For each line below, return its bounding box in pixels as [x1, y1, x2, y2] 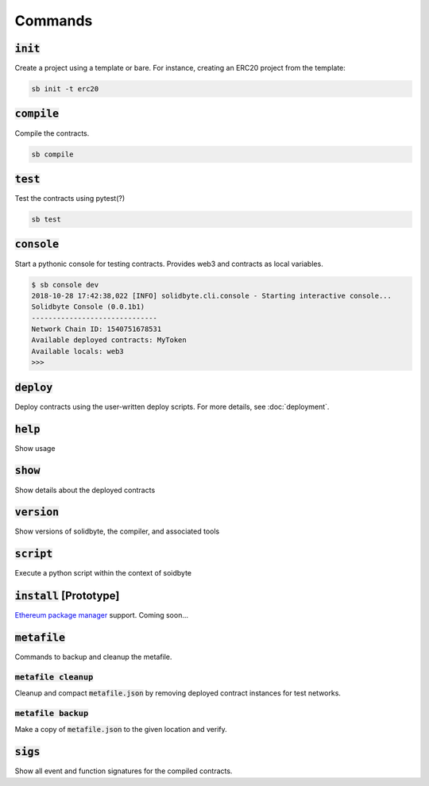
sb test [31, 215, 61, 224]
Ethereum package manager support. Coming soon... [14, 611, 189, 620]
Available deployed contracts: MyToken [31, 336, 187, 345]
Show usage [14, 443, 56, 453]
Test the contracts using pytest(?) [14, 194, 126, 203]
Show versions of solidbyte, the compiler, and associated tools [14, 526, 220, 536]
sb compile [31, 149, 74, 159]
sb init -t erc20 [31, 84, 99, 94]
